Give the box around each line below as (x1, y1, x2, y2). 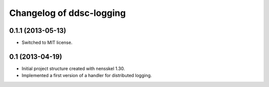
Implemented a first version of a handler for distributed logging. (21, 73, 152, 79)
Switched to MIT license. (21, 40, 73, 46)
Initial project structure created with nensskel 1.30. (21, 65, 125, 72)
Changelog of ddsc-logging (9, 7, 126, 18)
